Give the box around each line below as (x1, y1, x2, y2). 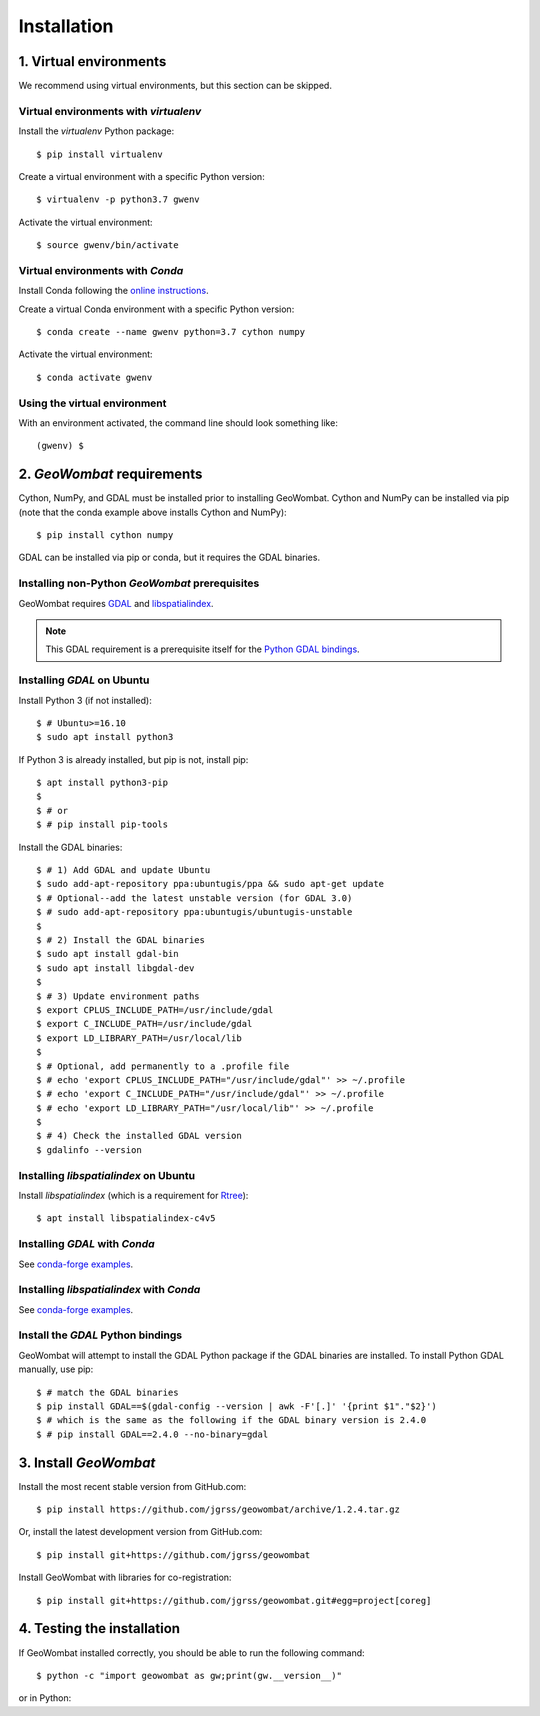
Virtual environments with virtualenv (18, 104, 202, 118)
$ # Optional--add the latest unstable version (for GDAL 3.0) (36, 892, 353, 904)
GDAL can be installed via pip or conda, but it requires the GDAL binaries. (18, 551, 320, 564)
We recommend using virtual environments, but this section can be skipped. (18, 80, 332, 92)
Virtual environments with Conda (18, 263, 184, 277)
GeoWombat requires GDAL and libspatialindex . (18, 597, 214, 609)
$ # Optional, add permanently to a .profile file (36, 1060, 290, 1072)
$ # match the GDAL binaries (36, 1386, 179, 1398)
